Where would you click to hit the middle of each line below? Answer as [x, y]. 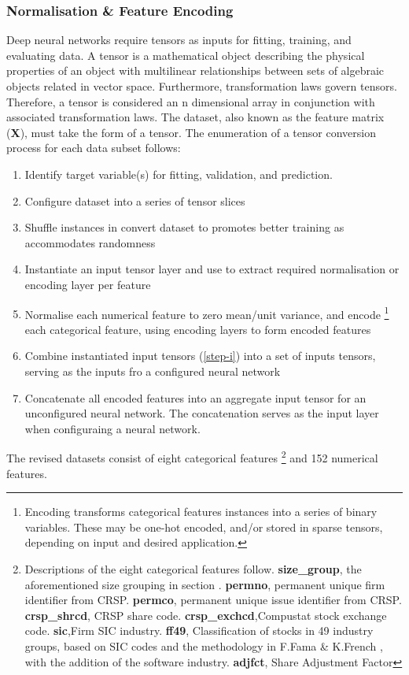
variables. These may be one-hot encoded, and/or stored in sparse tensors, [204, 527]
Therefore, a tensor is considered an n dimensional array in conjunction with [191, 101]
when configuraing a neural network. [112, 428]
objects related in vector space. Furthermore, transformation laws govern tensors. [202, 86]
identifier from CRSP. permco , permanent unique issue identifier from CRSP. [213, 600]
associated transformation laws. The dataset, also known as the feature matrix [195, 117]
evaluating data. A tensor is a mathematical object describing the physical [186, 55]
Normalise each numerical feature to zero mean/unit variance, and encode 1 [207, 313]
